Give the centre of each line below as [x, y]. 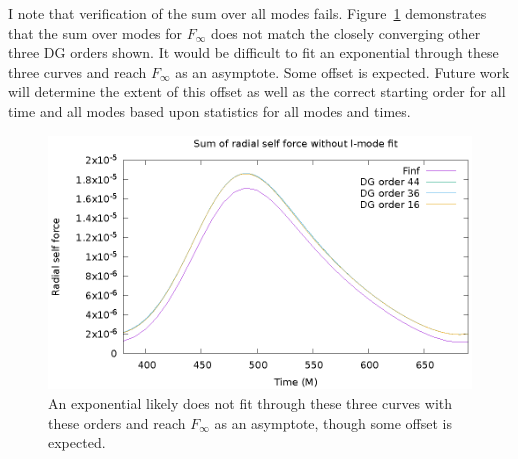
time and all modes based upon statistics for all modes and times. [209, 110]
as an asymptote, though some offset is [333, 422]
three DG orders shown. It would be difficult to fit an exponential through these [253, 52]
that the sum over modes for [95, 32]
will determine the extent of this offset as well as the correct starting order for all [257, 91]
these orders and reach [117, 422]
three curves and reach [77, 71]
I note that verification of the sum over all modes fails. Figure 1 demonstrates [247, 13]
